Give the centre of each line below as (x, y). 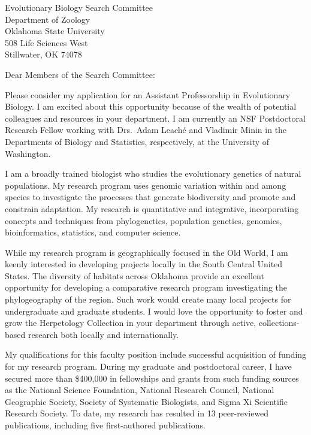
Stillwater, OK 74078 (43, 54)
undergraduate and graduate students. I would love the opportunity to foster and (154, 311)
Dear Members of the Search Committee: (80, 74)
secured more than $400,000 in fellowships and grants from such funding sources (152, 378)
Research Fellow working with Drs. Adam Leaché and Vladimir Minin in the (146, 130)
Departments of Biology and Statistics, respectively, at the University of (137, 141)
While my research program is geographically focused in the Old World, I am (147, 252)
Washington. (28, 153)
